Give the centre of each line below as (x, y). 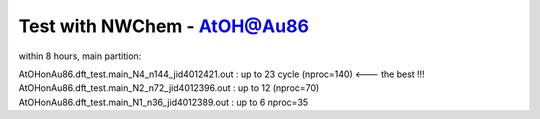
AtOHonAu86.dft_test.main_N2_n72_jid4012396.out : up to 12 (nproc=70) (169, 88)
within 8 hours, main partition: (80, 56)
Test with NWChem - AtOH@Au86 (164, 26)
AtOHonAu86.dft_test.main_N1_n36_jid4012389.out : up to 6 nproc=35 (163, 102)
